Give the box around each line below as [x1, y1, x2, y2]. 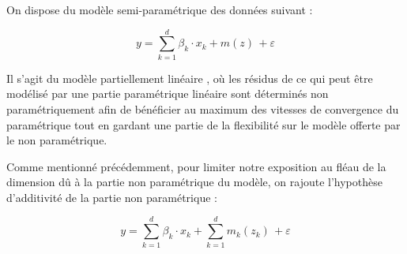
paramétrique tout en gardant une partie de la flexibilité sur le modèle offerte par [6, 116, 401, 133]
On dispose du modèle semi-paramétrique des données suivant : [6, 2, 313, 17]
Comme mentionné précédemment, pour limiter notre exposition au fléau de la [6, 158, 386, 174]
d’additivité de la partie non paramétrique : [6, 189, 217, 205]
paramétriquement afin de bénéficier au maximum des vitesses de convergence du [6, 100, 399, 117]
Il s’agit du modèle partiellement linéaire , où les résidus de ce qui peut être [6, 69, 373, 86]
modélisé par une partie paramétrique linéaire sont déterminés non [6, 85, 329, 102]
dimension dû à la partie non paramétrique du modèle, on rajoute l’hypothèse [6, 174, 383, 190]
